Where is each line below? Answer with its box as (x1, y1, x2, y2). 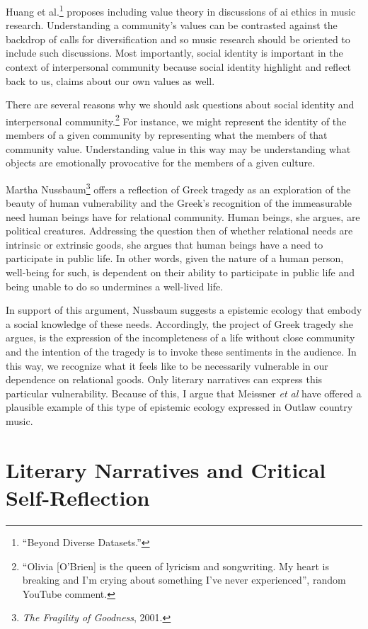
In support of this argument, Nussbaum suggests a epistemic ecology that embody (6, 302, 362, 317)
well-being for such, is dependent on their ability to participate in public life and (6, 265, 355, 280)
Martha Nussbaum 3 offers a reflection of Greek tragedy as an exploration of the (6, 179, 351, 196)
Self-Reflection (6, 482, 150, 511)
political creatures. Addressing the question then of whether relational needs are (6, 223, 353, 238)
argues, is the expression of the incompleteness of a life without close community (6, 330, 355, 345)
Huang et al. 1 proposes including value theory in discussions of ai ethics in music (6, 2, 356, 18)
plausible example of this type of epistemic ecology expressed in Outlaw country (6, 399, 353, 414)
